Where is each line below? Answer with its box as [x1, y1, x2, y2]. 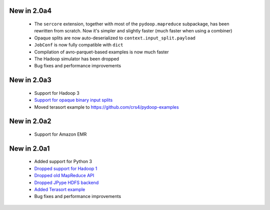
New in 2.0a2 [9, 117, 51, 126]
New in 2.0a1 [9, 144, 50, 153]
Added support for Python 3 [34, 159, 92, 165]
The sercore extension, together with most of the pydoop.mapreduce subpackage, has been [34, 21, 229, 27]
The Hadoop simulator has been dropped [34, 55, 119, 62]
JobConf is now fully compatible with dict [34, 42, 123, 48]
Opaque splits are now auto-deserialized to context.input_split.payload [34, 35, 196, 41]
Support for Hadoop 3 [34, 90, 79, 96]
